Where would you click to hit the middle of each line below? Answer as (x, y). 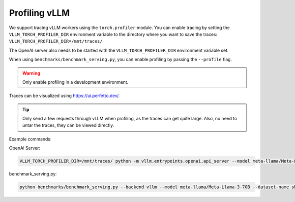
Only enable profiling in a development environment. (75, 82)
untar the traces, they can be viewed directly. (68, 125)
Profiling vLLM (39, 13)
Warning (31, 73)
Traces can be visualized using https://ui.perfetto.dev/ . (64, 96)
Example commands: (30, 139)
